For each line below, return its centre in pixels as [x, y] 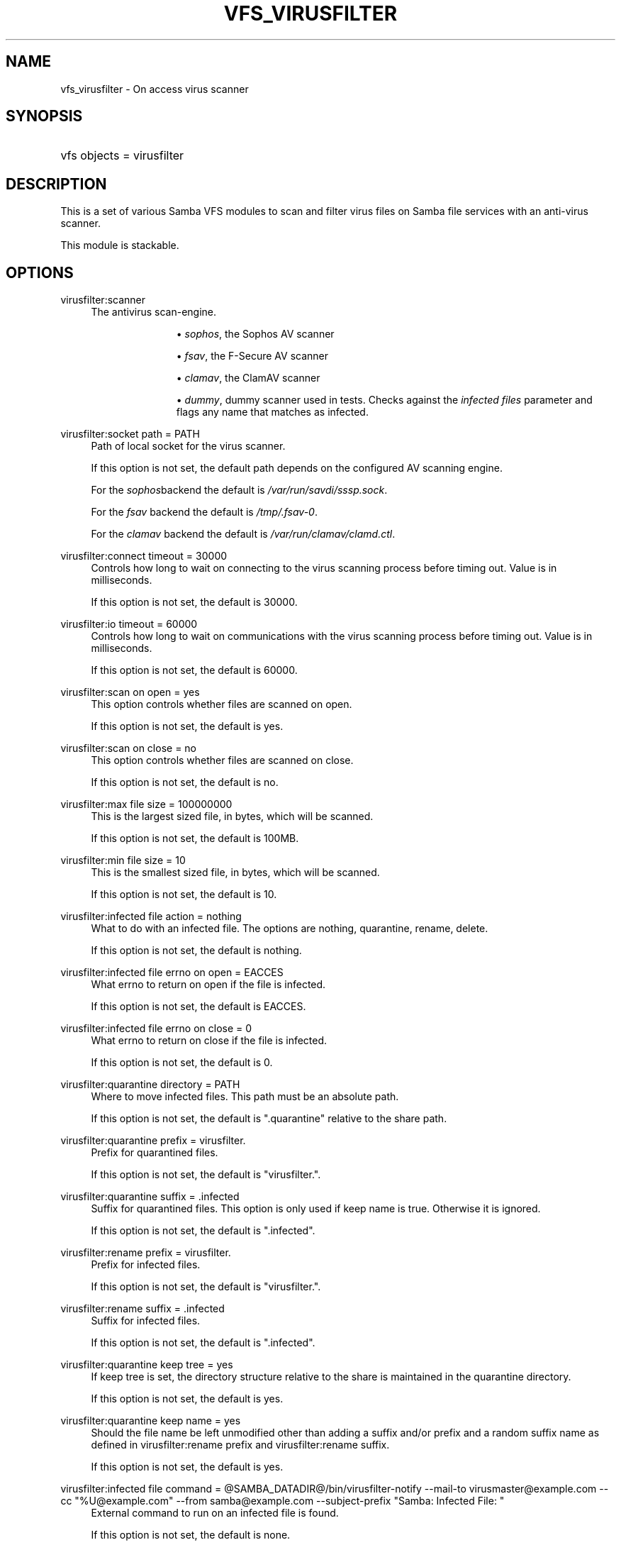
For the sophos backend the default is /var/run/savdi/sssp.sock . [239, 490]
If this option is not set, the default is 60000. [194, 670]
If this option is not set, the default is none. [191, 1535]
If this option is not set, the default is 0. [182, 1063]
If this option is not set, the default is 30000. [194, 602]
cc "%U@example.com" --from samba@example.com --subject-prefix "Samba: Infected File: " [282, 1501]
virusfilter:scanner [103, 300]
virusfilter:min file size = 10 [123, 860]
